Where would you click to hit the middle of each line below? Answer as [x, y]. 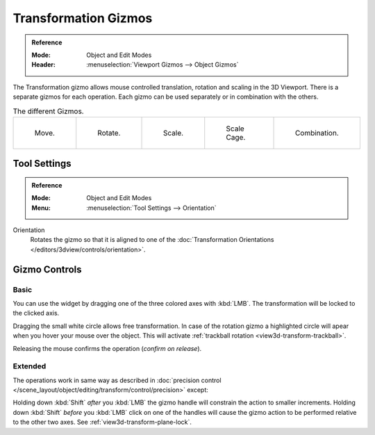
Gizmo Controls [48, 269]
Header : [43, 65]
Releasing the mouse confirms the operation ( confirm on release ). [107, 348]
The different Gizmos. [48, 111]
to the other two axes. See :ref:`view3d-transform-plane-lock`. [102, 422]
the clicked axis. [36, 313]
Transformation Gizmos [83, 18]
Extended [30, 366]
